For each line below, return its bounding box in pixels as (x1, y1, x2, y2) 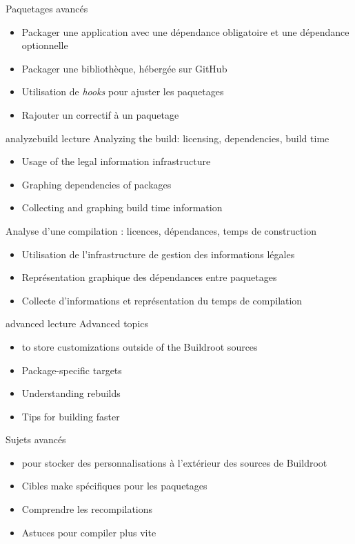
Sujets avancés (6, 432, 66, 447)
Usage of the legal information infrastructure (21, 154, 211, 168)
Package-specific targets (21, 362, 122, 377)
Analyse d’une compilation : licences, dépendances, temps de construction (6, 223, 317, 237)
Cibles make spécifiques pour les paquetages (21, 478, 207, 493)
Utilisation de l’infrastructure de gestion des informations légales (21, 246, 295, 261)
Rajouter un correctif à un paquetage (21, 107, 179, 122)
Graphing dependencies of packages (21, 177, 172, 191)
